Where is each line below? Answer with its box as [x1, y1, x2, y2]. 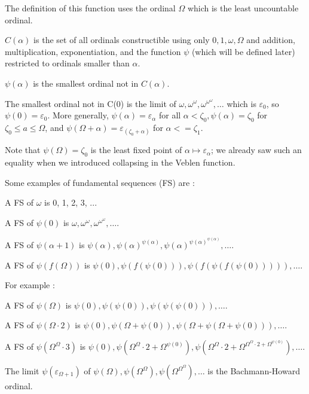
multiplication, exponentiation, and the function [5, 45, 181, 57]
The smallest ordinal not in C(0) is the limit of [5, 97, 176, 109]
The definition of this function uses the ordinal [5, 2, 176, 14]
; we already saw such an [210, 143, 302, 156]
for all [158, 109, 181, 121]
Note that [5, 143, 41, 156]
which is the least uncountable [187, 2, 299, 14]
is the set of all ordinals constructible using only [33, 33, 210, 46]
